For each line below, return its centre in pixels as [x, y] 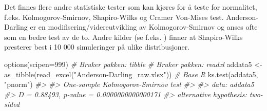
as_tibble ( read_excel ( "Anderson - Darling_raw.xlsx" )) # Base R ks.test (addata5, [131, 74]
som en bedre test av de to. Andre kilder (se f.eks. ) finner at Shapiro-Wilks [123, 37]
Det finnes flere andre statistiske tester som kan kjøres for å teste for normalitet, [131, 7]
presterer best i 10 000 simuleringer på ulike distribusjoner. [97, 47]
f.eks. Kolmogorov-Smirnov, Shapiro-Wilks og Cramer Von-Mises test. [114, 17]
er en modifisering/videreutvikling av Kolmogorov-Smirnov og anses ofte [144, 27]
